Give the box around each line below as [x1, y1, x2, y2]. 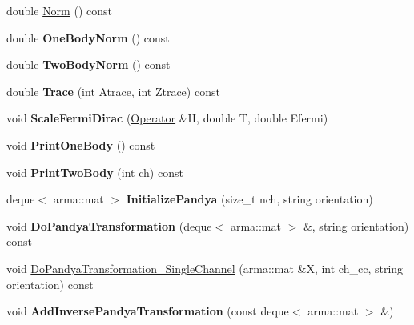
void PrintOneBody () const [6, 136, 155, 153]
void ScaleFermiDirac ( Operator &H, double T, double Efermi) [6, 110, 328, 126]
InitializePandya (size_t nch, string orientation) [126, 191, 373, 207]
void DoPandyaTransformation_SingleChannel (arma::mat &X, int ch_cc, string [6, 259, 404, 276]
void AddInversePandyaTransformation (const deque [6, 303, 289, 319]
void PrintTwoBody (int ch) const [6, 163, 183, 180]
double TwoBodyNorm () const [6, 56, 171, 73]
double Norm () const [6, 2, 112, 18]
